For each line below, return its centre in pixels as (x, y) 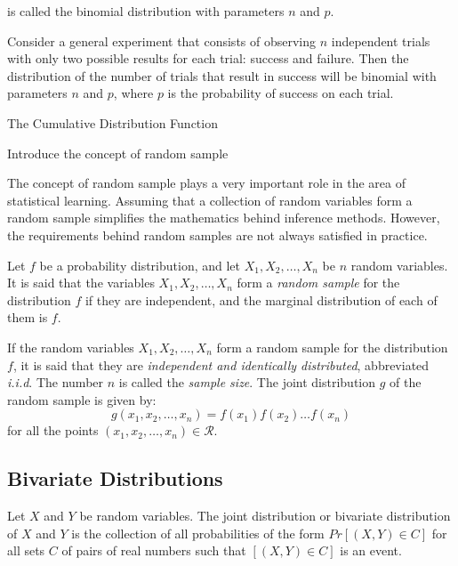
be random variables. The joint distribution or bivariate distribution (265, 516)
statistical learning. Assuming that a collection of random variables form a (210, 200)
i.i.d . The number (56, 382)
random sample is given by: (82, 399)
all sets (26, 550)
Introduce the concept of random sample (118, 153)
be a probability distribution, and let (140, 265)
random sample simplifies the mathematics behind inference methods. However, (224, 218)
